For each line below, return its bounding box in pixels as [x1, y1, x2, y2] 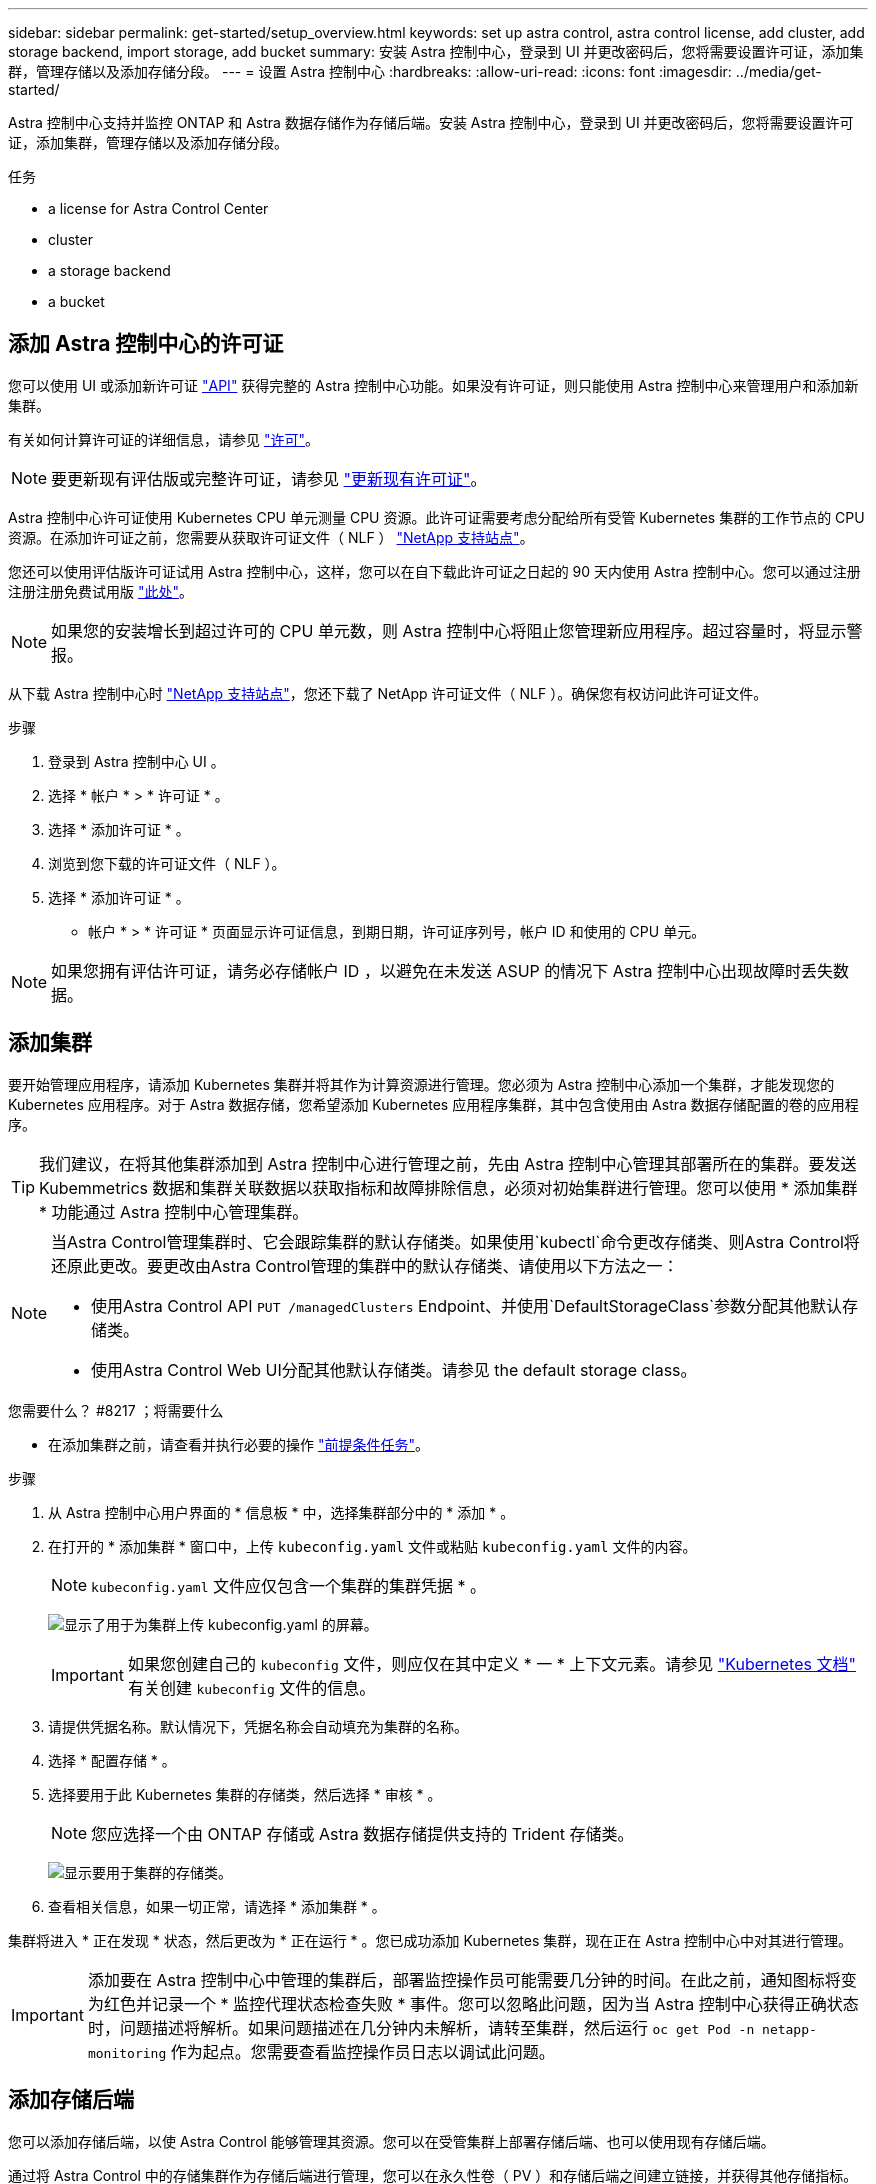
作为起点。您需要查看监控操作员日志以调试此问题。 [170, 2041, 555, 2062]
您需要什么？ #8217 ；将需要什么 [8, 1401, 224, 1419]
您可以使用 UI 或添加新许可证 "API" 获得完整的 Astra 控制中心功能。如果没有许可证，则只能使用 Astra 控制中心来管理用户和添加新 [8, 376, 859, 394]
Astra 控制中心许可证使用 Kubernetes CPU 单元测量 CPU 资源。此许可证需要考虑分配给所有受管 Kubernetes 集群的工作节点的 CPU [8, 508, 865, 526]
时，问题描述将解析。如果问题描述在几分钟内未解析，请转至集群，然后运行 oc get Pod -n [87, 2017, 755, 2038]
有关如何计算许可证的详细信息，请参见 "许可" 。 [8, 430, 319, 448]
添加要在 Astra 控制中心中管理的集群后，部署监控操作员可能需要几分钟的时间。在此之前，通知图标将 [87, 1969, 841, 1990]
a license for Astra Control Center [48, 200, 269, 217]
